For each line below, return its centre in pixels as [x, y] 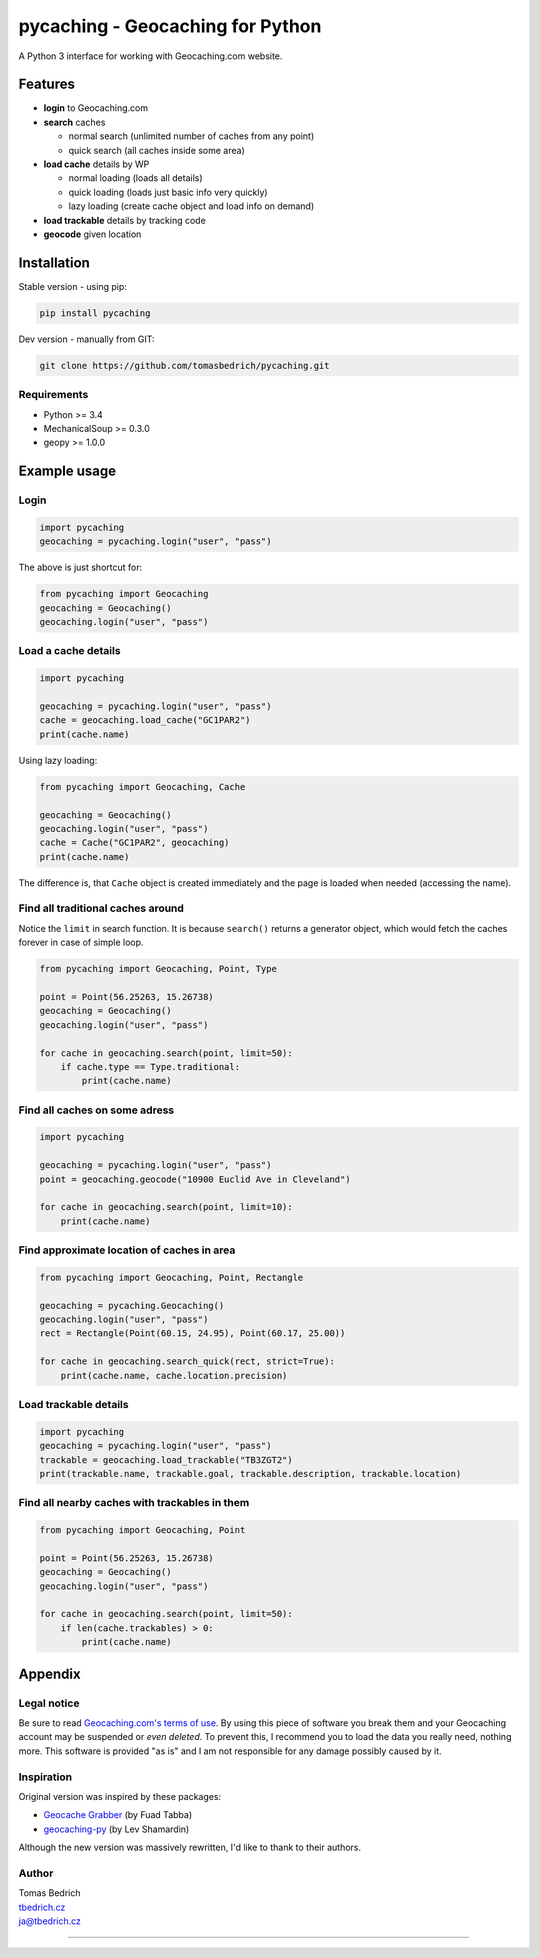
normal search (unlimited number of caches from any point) [191, 136]
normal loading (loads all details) [136, 178]
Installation [54, 262]
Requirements [53, 395]
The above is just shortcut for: [80, 567]
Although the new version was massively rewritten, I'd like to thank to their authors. [190, 1847]
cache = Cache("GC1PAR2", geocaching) [134, 843]
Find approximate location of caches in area [127, 1250]
